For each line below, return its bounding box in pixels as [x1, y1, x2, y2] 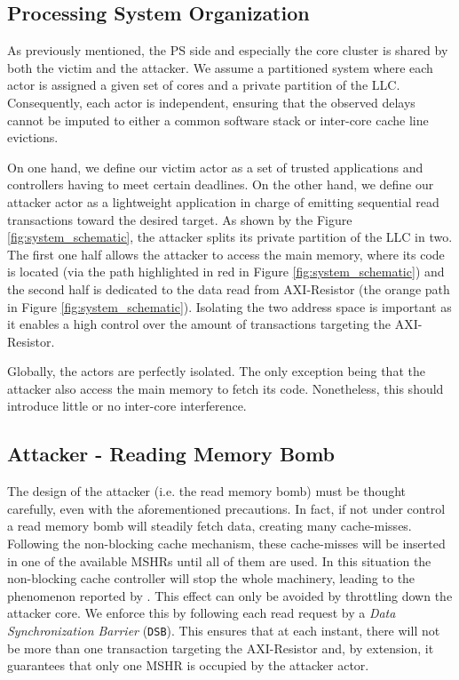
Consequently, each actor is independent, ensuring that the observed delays [7, 92, 415, 111]
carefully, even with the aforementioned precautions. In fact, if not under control [7, 499, 446, 517]
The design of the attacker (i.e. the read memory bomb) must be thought [7, 482, 407, 500]
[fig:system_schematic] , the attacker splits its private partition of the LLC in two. [7, 228, 453, 246]
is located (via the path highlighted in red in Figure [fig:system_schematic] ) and [7, 262, 445, 281]
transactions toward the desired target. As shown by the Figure [7, 210, 352, 228]
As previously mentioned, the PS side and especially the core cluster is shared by [7, 41, 448, 60]
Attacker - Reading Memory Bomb [7, 440, 336, 468]
